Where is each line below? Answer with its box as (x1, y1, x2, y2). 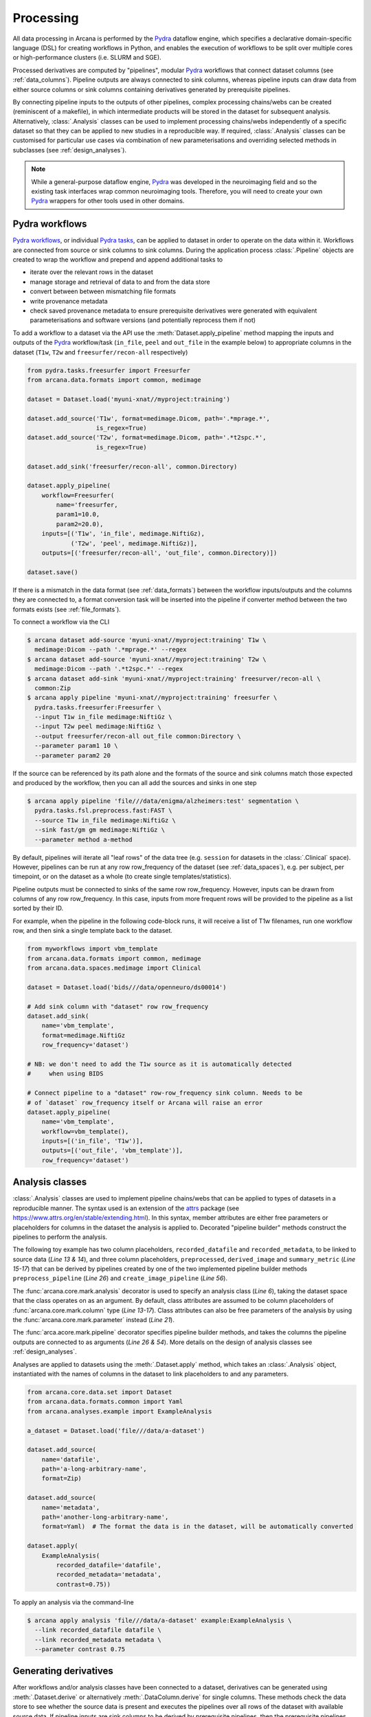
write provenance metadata (30, 297, 108, 305)
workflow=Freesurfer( (41, 491, 115, 499)
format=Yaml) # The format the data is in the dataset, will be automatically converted (41, 1523, 354, 1531)
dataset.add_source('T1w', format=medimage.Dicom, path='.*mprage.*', (27, 414, 271, 422)
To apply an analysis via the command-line (12, 1597, 134, 1606)
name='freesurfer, (56, 501, 118, 509)
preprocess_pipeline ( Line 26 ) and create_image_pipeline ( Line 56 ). (12, 1274, 228, 1282)
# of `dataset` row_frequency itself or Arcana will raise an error (27, 1099, 263, 1106)
